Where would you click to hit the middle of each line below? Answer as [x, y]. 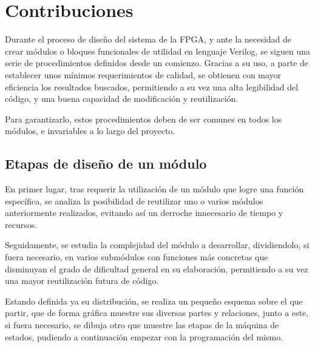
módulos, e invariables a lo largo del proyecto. [90, 131]
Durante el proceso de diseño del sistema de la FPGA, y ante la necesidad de [148, 39]
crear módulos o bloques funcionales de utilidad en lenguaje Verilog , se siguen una [157, 51]
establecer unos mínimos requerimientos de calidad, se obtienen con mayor [143, 74]
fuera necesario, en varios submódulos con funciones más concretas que [137, 257]
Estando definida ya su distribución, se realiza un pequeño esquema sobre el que [154, 301]
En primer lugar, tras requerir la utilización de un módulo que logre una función [154, 189]
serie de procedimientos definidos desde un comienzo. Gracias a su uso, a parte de [157, 63]
